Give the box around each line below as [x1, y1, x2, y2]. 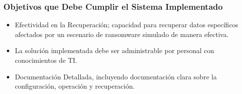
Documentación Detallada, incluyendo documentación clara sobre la [15, 71, 217, 81]
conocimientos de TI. [15, 55, 77, 65]
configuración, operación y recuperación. [15, 81, 135, 91]
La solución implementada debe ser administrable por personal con [15, 45, 214, 56]
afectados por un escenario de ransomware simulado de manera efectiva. [15, 29, 229, 39]
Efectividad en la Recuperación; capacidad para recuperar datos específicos [15, 19, 239, 30]
